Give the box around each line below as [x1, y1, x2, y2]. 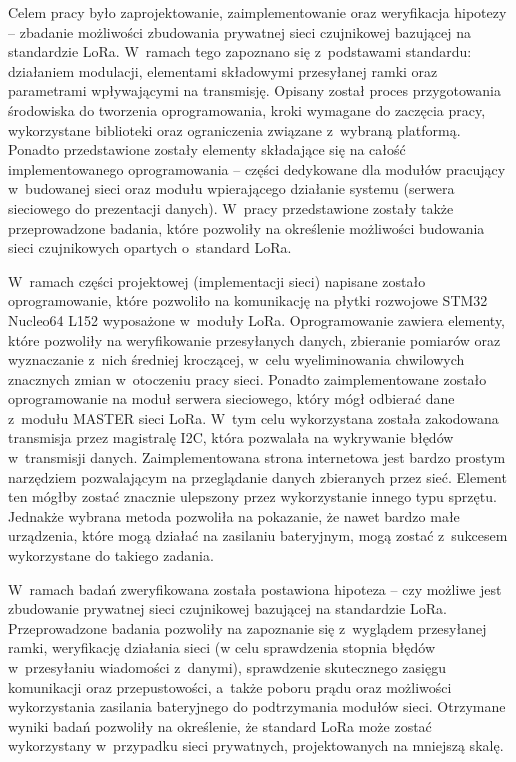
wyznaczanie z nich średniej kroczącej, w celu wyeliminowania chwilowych [8, 349, 465, 370]
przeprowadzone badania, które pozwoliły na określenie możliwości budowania [8, 217, 485, 238]
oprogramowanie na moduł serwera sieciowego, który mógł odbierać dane [8, 388, 455, 409]
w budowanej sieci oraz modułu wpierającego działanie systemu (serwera [8, 178, 455, 199]
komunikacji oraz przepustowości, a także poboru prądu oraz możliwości [8, 676, 452, 697]
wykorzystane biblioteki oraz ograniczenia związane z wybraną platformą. [8, 119, 461, 140]
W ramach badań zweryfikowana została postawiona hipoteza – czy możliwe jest [8, 578, 502, 599]
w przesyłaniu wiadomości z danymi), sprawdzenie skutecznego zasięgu [8, 657, 446, 677]
